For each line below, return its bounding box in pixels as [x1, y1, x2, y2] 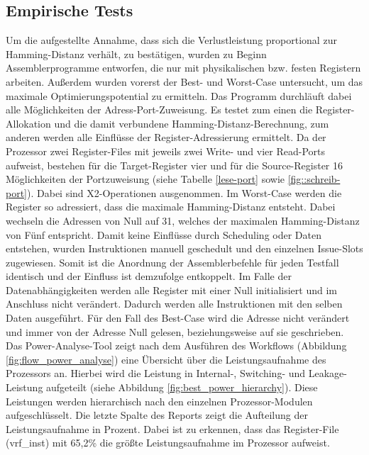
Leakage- [308, 366, 347, 381]
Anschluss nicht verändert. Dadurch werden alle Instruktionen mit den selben [6, 296, 343, 311]
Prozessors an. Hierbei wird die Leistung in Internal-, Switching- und [6, 366, 306, 381]
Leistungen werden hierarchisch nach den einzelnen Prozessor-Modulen [6, 393, 313, 408]
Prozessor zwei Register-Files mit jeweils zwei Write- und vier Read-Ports [6, 143, 325, 158]
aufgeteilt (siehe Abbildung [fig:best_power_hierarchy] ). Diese [46, 380, 318, 395]
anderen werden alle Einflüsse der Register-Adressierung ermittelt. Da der [6, 130, 326, 145]
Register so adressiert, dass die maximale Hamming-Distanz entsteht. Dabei [6, 199, 336, 214]
